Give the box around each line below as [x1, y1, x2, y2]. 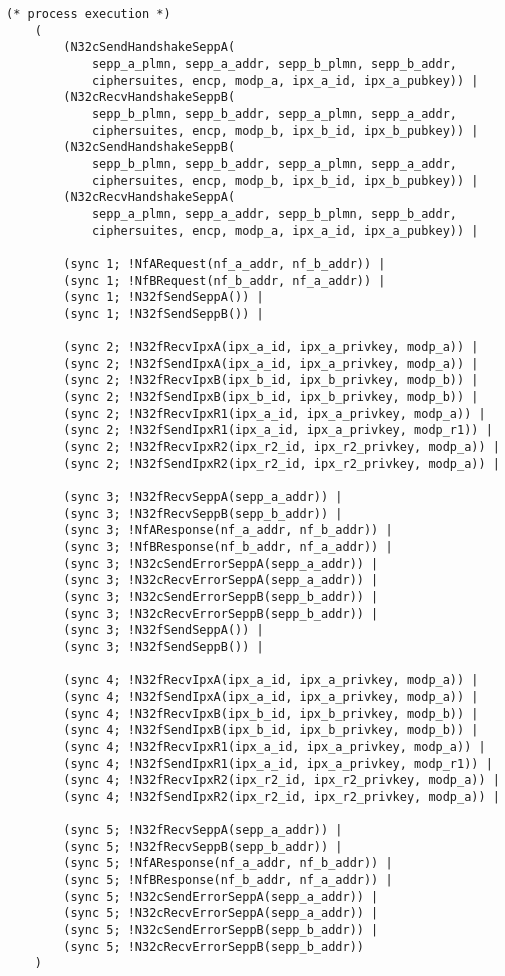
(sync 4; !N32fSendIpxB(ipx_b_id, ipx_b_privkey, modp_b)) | [63, 723, 479, 738]
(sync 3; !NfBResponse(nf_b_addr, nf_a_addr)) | [63, 540, 393, 554]
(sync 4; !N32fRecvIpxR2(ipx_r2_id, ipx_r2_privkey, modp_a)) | [63, 773, 500, 788]
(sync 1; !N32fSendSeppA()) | [63, 290, 264, 305]
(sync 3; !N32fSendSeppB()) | [63, 639, 264, 654]
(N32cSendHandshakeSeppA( [63, 40, 236, 55]
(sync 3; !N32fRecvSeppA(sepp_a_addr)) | [63, 490, 343, 505]
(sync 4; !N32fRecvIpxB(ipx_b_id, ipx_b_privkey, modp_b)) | [63, 706, 479, 721]
